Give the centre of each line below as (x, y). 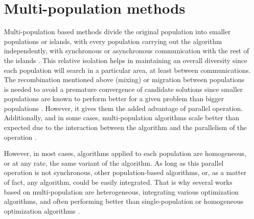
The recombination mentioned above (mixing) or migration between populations (124, 79)
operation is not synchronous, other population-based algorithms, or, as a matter (125, 172)
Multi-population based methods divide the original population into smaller (117, 32)
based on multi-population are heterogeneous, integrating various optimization (121, 191)
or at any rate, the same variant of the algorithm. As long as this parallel (114, 163)
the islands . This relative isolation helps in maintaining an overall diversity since (126, 60)
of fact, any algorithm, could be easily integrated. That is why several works (118, 182)
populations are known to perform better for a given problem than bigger (114, 99)
